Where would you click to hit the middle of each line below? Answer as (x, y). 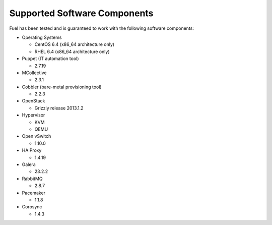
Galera (29, 164)
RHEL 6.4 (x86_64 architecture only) (72, 51)
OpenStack (33, 101)
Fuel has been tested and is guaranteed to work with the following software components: (101, 28)
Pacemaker (33, 193)
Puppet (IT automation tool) (50, 59)
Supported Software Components (81, 13)
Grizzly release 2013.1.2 (59, 108)
